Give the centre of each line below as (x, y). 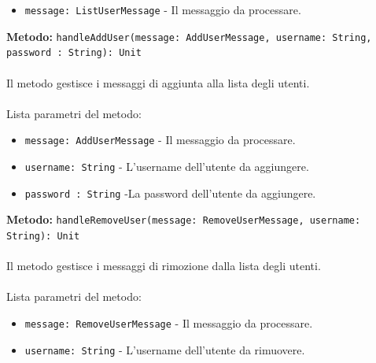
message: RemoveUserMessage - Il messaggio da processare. (169, 323)
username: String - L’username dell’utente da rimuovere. (165, 349)
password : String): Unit (74, 53)
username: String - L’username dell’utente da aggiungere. (167, 166)
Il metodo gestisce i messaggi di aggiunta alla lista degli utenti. (158, 82)
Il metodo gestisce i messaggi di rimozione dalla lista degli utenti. (164, 266)
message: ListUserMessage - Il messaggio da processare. (163, 9)
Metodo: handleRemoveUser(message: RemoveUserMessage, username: (184, 219)
